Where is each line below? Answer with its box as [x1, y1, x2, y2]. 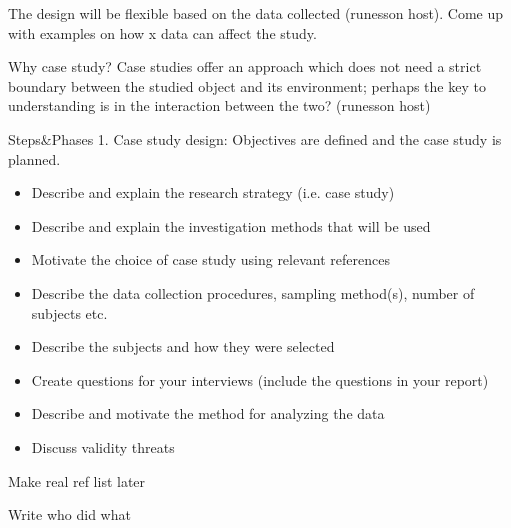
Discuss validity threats [31, 436, 175, 457]
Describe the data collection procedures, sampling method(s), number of [31, 282, 475, 303]
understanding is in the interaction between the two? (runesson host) [8, 95, 431, 116]
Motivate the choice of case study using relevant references [31, 249, 390, 270]
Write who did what [8, 504, 131, 525]
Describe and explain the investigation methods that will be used [31, 215, 431, 236]
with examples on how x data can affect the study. [8, 22, 317, 43]
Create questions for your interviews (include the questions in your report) [31, 369, 489, 390]
